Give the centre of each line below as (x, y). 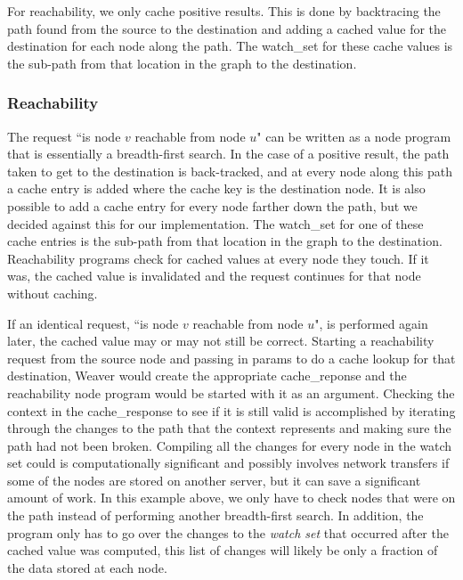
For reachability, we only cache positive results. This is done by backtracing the (224, 11)
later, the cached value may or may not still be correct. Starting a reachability (221, 341)
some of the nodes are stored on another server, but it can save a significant (214, 480)
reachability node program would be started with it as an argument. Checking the (231, 392)
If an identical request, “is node (93, 323)
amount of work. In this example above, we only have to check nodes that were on (231, 498)
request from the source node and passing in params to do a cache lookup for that (231, 358)
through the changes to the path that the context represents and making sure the (229, 428)
